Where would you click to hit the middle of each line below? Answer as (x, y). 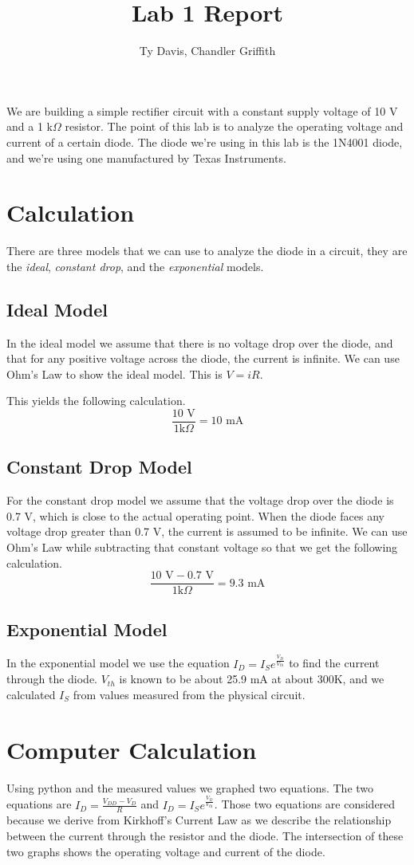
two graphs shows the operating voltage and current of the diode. (166, 851)
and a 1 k (30, 126)
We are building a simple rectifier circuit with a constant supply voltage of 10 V (202, 110)
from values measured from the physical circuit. (189, 694)
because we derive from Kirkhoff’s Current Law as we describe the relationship (199, 820)
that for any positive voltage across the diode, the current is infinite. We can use (203, 358)
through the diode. (52, 679)
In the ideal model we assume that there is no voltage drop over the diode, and (200, 342)
